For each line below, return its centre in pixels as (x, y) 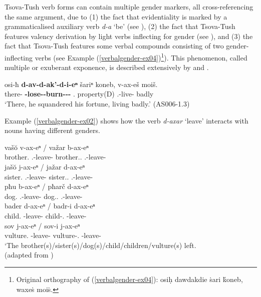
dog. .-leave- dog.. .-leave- (44, 196)
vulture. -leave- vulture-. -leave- (53, 235)
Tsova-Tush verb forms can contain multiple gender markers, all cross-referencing (129, 6)
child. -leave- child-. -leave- (46, 215)
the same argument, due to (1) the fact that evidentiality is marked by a (116, 16)
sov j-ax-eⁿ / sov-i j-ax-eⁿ (42, 225)
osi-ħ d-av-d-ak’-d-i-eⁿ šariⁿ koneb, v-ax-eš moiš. (81, 84)
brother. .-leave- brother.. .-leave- (55, 157)
